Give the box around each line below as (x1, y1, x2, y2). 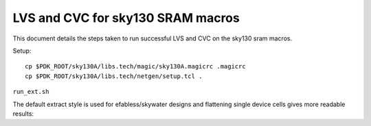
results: (12, 110, 34, 118)
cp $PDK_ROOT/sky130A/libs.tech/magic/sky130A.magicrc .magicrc (25, 62, 247, 71)
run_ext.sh (12, 88, 49, 96)
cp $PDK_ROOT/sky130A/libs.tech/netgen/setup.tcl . (25, 72, 203, 80)
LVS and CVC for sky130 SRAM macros (12, 10, 240, 25)
